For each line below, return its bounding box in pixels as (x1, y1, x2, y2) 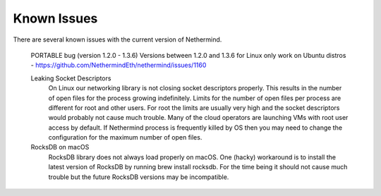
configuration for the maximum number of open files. (48, 133, 202, 142)
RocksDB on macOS (30, 143, 90, 152)
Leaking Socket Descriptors (30, 74, 111, 82)
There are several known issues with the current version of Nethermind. (13, 35, 222, 44)
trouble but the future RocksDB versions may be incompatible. (48, 173, 229, 181)
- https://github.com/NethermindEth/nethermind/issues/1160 (30, 61, 207, 70)
